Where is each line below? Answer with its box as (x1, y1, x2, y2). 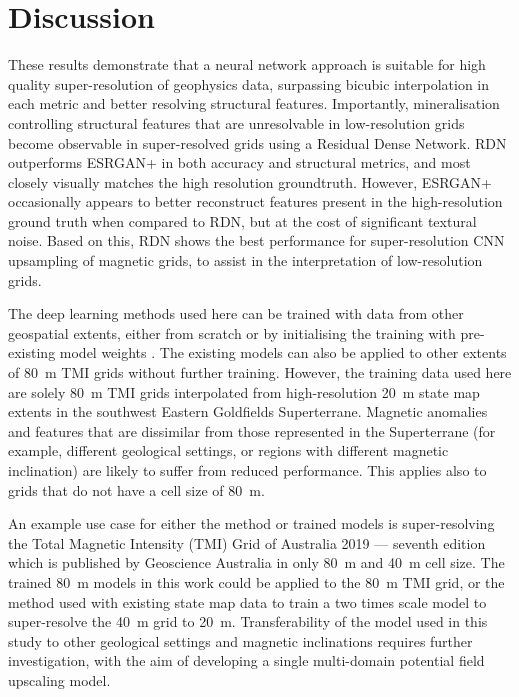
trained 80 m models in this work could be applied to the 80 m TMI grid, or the (8, 571, 505, 592)
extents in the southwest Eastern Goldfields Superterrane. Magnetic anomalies (8, 401, 488, 422)
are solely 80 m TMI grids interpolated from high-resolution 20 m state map (8, 381, 480, 402)
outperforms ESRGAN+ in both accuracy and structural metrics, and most (8, 152, 471, 173)
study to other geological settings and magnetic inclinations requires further (8, 630, 473, 651)
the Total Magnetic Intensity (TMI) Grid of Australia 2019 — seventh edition (8, 532, 486, 553)
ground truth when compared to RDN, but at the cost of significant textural (8, 210, 477, 231)
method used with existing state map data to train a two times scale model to (8, 591, 487, 612)
